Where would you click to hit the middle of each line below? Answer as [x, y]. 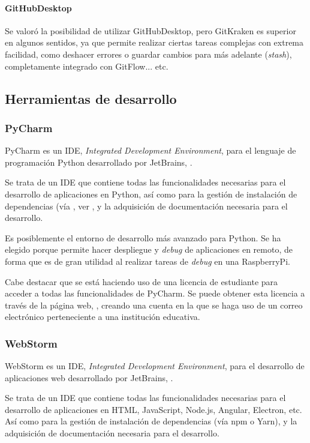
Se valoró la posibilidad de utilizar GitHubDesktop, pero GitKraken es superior [151, 30]
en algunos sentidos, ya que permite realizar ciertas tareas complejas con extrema [154, 42]
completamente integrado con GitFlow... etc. [87, 66]
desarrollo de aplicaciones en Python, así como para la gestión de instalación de [151, 194]
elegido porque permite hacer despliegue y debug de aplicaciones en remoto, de [149, 249]
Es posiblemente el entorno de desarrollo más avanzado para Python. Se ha [143, 237]
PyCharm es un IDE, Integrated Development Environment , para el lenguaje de [151, 150]
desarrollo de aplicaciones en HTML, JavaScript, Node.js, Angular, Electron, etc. [154, 409]
